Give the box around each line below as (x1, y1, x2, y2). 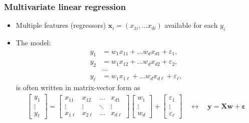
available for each (164, 20, 218, 30)
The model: (16, 37, 51, 48)
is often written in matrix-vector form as (16, 82, 140, 93)
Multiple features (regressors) (16, 20, 106, 30)
